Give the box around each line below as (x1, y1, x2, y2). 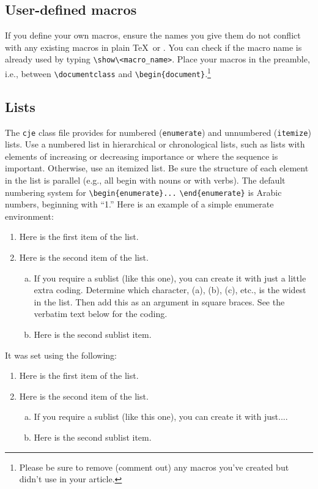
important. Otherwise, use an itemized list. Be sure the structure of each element (5, 162, 309, 174)
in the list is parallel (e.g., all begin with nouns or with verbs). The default (5, 174, 286, 186)
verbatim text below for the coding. (34, 307, 168, 320)
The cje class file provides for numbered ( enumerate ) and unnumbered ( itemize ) (5, 125, 311, 138)
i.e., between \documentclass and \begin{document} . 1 (5, 65, 211, 80)
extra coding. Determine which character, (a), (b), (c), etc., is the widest (34, 283, 306, 296)
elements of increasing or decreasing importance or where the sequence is (5, 149, 278, 162)
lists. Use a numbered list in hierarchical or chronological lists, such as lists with (5, 138, 305, 151)
